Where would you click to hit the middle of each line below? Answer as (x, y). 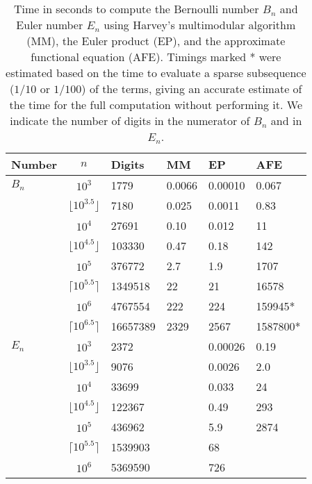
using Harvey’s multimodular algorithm (200, 25)
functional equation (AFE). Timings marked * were (156, 57)
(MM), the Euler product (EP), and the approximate (156, 41)
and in (286, 120)
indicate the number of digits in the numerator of (130, 120)
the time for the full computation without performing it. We (156, 105)
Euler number (50, 25)
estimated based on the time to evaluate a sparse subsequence (156, 73)
